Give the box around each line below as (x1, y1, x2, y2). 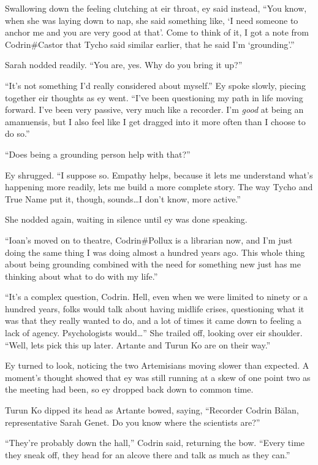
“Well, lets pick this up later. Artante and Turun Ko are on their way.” (5, 338, 271, 351)
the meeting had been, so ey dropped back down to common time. (5, 383, 254, 396)
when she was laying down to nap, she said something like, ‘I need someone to (5, 13, 298, 26)
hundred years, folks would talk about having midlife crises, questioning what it (5, 302, 305, 315)
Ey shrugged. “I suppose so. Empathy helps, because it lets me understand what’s (5, 168, 313, 181)
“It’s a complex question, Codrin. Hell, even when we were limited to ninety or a (5, 290, 308, 303)
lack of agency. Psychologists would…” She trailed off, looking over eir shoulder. (5, 326, 303, 339)
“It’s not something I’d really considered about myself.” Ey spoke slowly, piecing (5, 79, 306, 91)
